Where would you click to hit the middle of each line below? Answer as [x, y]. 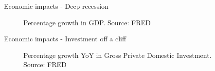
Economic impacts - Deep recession [56, 6]
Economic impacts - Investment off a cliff [65, 39]
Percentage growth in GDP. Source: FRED [87, 22]
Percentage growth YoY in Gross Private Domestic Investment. [117, 55]
